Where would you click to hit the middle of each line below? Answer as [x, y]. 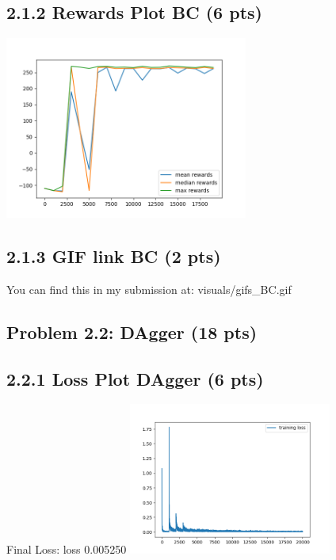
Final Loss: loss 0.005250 [67, 549]
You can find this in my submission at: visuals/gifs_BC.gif [149, 289]
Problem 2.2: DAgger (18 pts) [132, 331]
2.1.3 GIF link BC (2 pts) [114, 255]
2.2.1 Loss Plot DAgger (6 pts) [135, 378]
